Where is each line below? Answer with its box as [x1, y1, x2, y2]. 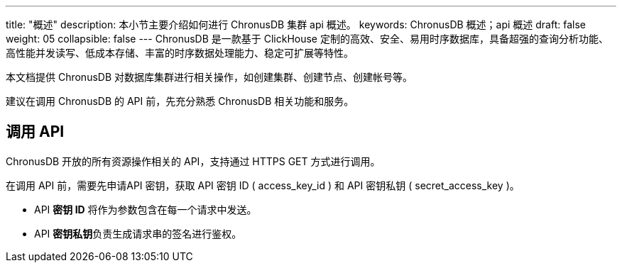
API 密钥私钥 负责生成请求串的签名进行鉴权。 [34, 227, 242, 240]
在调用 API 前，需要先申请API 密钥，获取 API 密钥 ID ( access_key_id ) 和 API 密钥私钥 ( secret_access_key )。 [6, 179, 520, 191]
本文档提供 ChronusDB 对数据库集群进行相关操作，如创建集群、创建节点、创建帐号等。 [6, 71, 413, 83]
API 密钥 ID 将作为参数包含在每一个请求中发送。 [34, 203, 257, 216]
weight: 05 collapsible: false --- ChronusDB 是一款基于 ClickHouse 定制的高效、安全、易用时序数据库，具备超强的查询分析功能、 [6, 33, 609, 45]
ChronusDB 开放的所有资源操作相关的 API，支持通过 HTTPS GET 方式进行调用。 [6, 155, 381, 167]
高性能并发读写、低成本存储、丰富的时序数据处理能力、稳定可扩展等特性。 [6, 47, 354, 59]
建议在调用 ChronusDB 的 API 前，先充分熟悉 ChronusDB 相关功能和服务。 [6, 95, 354, 107]
